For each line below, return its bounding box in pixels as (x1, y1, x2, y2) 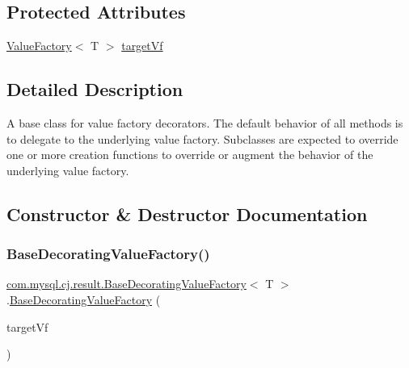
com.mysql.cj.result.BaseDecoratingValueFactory (6, 275, 247, 292)
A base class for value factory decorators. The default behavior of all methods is (6, 115, 403, 131)
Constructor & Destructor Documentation (6, 201, 368, 226)
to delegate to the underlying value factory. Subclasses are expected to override (6, 130, 398, 147)
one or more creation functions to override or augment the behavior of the (6, 146, 373, 163)
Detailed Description (6, 77, 183, 102)
